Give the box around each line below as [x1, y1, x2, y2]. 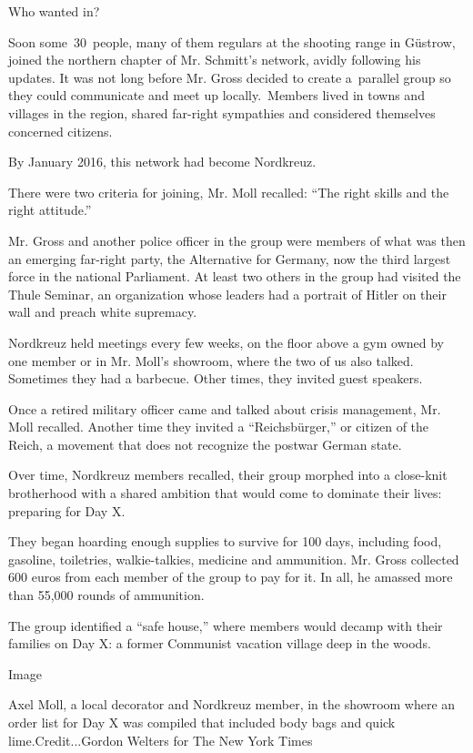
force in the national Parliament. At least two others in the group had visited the [8, 267, 461, 286]
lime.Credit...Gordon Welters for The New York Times [8, 730, 313, 749]
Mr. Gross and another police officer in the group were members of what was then [8, 230, 466, 249]
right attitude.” [8, 200, 92, 219]
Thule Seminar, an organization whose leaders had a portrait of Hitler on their [8, 284, 447, 303]
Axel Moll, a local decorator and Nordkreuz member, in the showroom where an [8, 695, 456, 714]
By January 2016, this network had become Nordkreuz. [8, 152, 317, 171]
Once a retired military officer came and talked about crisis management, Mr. [8, 399, 441, 418]
